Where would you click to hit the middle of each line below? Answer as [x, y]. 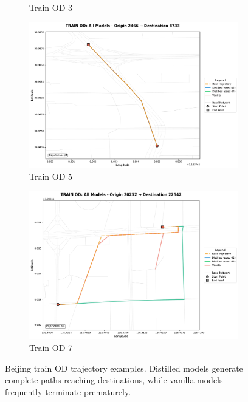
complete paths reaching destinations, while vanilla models [114, 380]
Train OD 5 [51, 176]
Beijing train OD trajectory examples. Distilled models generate [124, 368]
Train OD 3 [51, 7]
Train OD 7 [51, 348]
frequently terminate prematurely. [68, 391]
